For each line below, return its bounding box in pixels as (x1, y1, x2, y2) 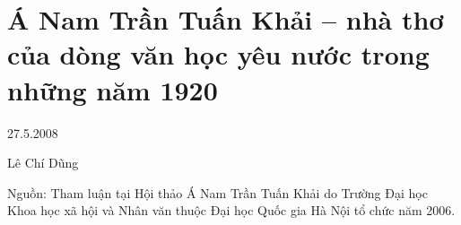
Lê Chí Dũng (7, 153, 79, 172)
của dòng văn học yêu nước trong (7, 36, 430, 73)
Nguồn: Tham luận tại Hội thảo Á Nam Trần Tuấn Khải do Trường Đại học (7, 183, 428, 202)
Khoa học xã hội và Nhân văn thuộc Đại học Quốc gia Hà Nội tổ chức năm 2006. (7, 201, 456, 220)
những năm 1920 (7, 71, 218, 108)
